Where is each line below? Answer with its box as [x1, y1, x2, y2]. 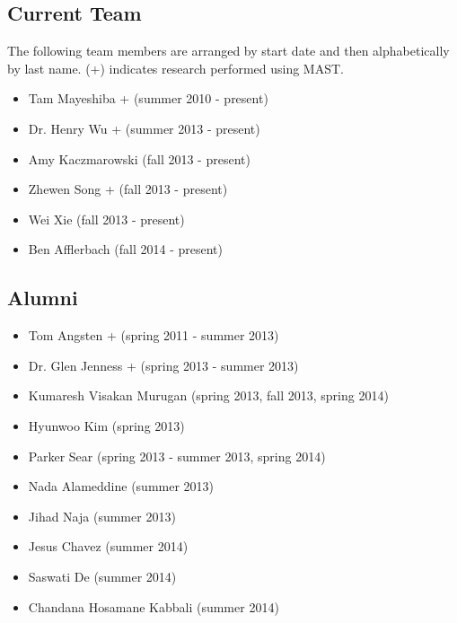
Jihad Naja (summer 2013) [28, 506, 176, 525]
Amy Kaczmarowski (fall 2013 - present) [28, 149, 250, 168]
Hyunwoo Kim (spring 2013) [28, 416, 185, 434]
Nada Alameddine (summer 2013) [28, 477, 215, 496]
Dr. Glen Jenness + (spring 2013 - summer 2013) [28, 355, 299, 374]
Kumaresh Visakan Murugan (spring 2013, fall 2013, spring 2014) [28, 386, 389, 405]
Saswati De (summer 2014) [28, 566, 177, 585]
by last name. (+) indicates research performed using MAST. [7, 58, 344, 77]
